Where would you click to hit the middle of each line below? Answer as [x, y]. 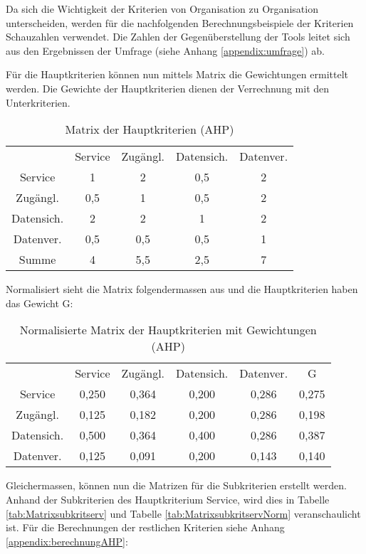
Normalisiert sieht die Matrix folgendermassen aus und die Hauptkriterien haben [182, 289]
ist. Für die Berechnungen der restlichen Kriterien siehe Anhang [145, 527]
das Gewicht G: [40, 303]
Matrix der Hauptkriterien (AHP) [150, 129]
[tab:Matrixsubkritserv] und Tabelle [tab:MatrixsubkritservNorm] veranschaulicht [183, 513]
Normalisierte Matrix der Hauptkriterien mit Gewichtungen [168, 330]
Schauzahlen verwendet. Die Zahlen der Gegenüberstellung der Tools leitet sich [178, 37]
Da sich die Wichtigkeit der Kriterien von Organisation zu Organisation [162, 9]
